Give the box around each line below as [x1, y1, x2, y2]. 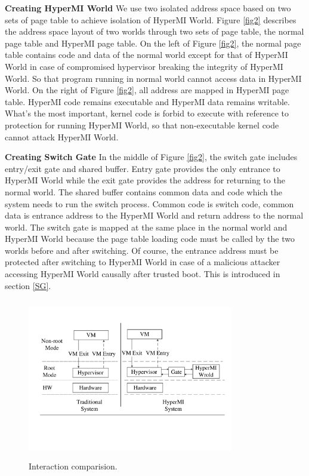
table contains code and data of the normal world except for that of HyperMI [5, 48, 288, 61]
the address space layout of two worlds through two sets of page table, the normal [5, 25, 304, 38]
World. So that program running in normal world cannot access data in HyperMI [5, 72, 302, 84]
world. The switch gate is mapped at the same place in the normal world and [5, 220, 288, 233]
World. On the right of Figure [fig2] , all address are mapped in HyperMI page [5, 84, 289, 96]
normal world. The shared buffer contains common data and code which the [5, 185, 283, 198]
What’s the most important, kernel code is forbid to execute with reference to [5, 107, 289, 119]
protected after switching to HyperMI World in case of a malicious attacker [5, 256, 280, 268]
